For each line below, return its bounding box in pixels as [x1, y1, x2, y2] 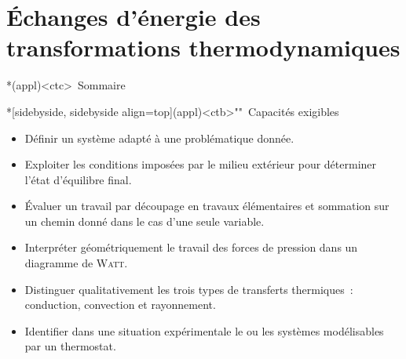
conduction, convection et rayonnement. [24, 296, 216, 313]
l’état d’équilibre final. [24, 171, 132, 187]
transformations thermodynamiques [6, 31, 401, 63]
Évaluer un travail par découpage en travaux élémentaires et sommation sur [24, 198, 390, 214]
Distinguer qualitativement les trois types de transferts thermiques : [24, 281, 353, 297]
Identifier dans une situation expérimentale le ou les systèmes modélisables [24, 322, 384, 339]
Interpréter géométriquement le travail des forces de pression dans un [24, 239, 358, 256]
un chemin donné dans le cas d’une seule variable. [24, 212, 265, 229]
